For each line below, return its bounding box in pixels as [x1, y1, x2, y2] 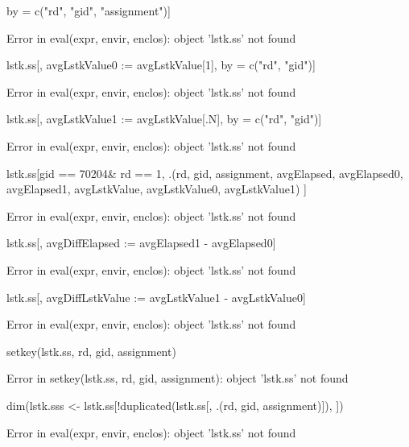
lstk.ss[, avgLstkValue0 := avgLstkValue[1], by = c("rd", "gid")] [6, 56, 316, 73]
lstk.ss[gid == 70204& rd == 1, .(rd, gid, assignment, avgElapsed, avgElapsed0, [6, 164, 403, 181]
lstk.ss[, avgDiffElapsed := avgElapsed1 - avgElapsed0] [6, 234, 276, 251]
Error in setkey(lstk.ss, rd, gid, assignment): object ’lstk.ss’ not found [6, 370, 349, 387]
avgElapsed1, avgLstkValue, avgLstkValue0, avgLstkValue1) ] [6, 180, 307, 197]
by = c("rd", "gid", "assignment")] [6, 2, 171, 19]
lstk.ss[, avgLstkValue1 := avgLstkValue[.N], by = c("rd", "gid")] [6, 110, 322, 127]
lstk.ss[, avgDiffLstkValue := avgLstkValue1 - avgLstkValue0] [6, 288, 306, 305]
